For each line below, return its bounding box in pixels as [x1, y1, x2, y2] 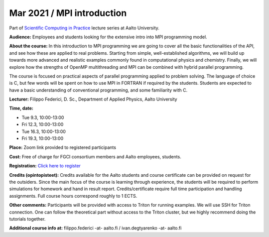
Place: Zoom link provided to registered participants [9, 144, 117, 150]
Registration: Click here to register [9, 163, 81, 169]
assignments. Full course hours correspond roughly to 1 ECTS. [9, 193, 137, 199]
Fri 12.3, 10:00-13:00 [21, 121, 64, 127]
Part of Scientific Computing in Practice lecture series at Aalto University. [9, 25, 159, 31]
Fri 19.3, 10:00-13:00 [21, 135, 64, 141]
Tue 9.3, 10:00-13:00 [21, 115, 64, 120]
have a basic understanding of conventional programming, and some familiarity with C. [9, 87, 188, 93]
